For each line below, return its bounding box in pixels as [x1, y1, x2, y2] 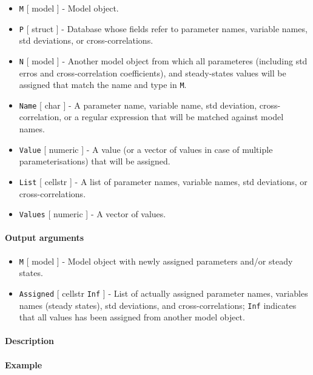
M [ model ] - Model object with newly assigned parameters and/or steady [19, 254, 293, 267]
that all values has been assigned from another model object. [19, 311, 245, 323]
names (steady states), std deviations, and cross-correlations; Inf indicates [19, 299, 297, 311]
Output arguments [5, 231, 84, 244]
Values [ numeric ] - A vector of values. [19, 208, 166, 220]
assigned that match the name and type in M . [19, 78, 187, 91]
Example [5, 358, 42, 371]
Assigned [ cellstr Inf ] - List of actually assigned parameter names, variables [19, 286, 308, 299]
